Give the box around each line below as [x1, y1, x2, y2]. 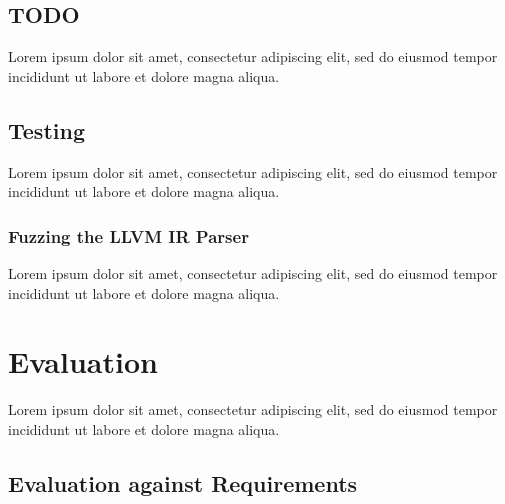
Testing [8, 114, 85, 145]
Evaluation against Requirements [8, 467, 358, 498]
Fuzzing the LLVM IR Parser [8, 223, 249, 248]
